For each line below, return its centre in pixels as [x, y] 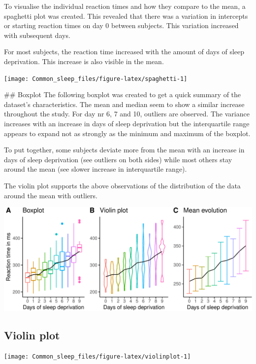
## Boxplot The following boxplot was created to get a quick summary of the [123, 94]
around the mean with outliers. [51, 195]
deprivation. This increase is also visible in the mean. [84, 61]
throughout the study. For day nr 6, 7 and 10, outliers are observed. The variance [127, 114]
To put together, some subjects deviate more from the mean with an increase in [124, 150]
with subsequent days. [37, 35]
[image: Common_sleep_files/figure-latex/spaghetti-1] [96, 79]
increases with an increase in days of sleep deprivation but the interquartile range [127, 123]
